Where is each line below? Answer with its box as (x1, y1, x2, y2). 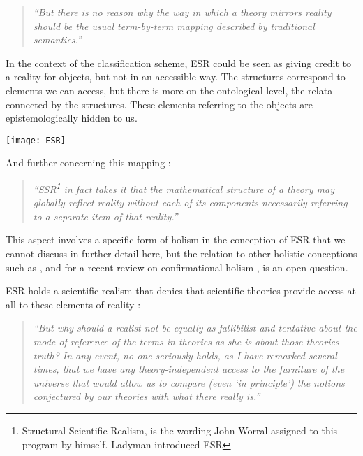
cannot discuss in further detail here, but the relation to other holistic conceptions (6, 246, 357, 261)
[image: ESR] (6, 135, 66, 145)
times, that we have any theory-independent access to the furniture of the (33, 362, 345, 376)
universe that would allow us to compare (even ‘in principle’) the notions (33, 375, 345, 390)
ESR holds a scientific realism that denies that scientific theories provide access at (6, 283, 356, 298)
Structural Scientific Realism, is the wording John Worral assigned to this (22, 422, 338, 437)
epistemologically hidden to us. (6, 111, 138, 125)
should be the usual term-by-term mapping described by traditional (33, 18, 315, 33)
